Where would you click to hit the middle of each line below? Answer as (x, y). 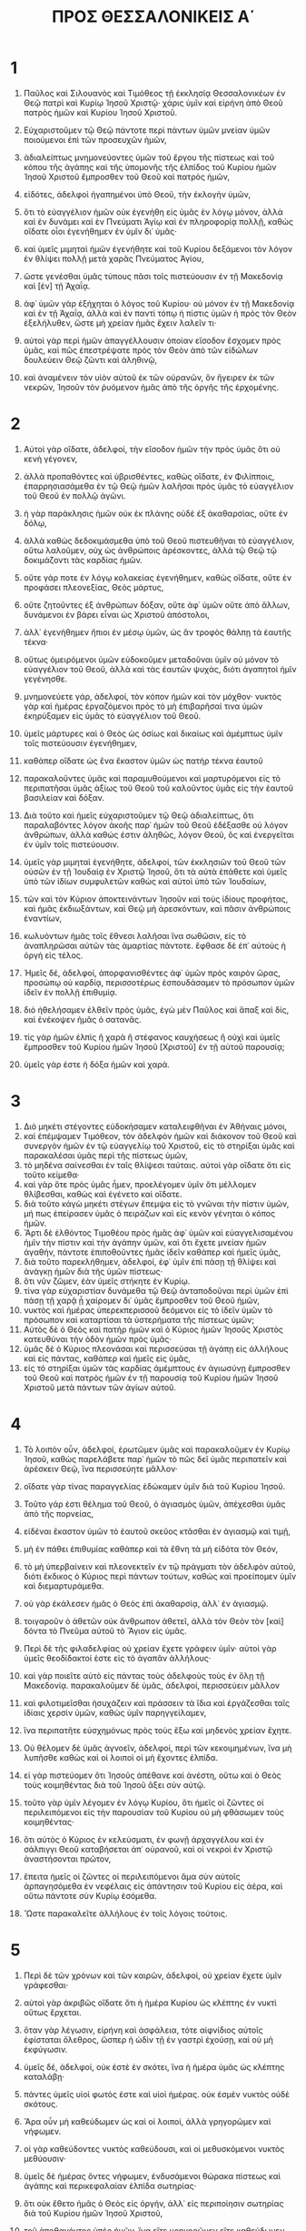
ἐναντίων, (43, 918)
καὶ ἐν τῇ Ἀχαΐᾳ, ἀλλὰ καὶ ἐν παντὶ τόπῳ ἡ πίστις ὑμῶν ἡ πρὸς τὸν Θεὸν (160, 313)
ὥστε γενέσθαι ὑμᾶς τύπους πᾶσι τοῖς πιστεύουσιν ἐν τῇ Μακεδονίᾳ (153, 276)
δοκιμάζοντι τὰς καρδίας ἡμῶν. (83, 560)
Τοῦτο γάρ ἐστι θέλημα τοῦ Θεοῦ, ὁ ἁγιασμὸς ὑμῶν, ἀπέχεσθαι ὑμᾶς (154, 1504)
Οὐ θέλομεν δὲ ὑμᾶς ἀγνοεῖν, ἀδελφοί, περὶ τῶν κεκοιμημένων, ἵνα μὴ (158, 1748)
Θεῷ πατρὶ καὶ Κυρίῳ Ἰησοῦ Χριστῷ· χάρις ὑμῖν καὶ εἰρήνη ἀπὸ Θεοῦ (153, 103)
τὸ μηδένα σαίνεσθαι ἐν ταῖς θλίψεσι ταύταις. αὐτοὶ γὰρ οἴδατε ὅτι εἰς (157, 1165)
